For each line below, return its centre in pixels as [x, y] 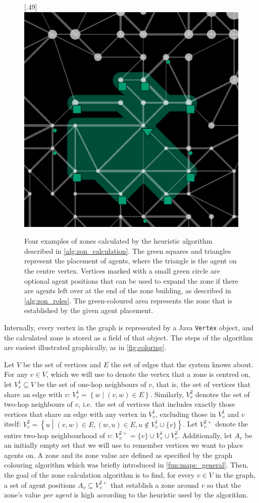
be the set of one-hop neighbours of [92, 384]
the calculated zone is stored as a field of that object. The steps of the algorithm [128, 337]
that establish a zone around [155, 485]
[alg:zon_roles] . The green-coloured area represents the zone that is [128, 300]
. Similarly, [167, 394]
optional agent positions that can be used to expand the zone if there [131, 280]
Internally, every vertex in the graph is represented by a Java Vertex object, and [129, 327]
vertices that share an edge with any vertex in [75, 414]
